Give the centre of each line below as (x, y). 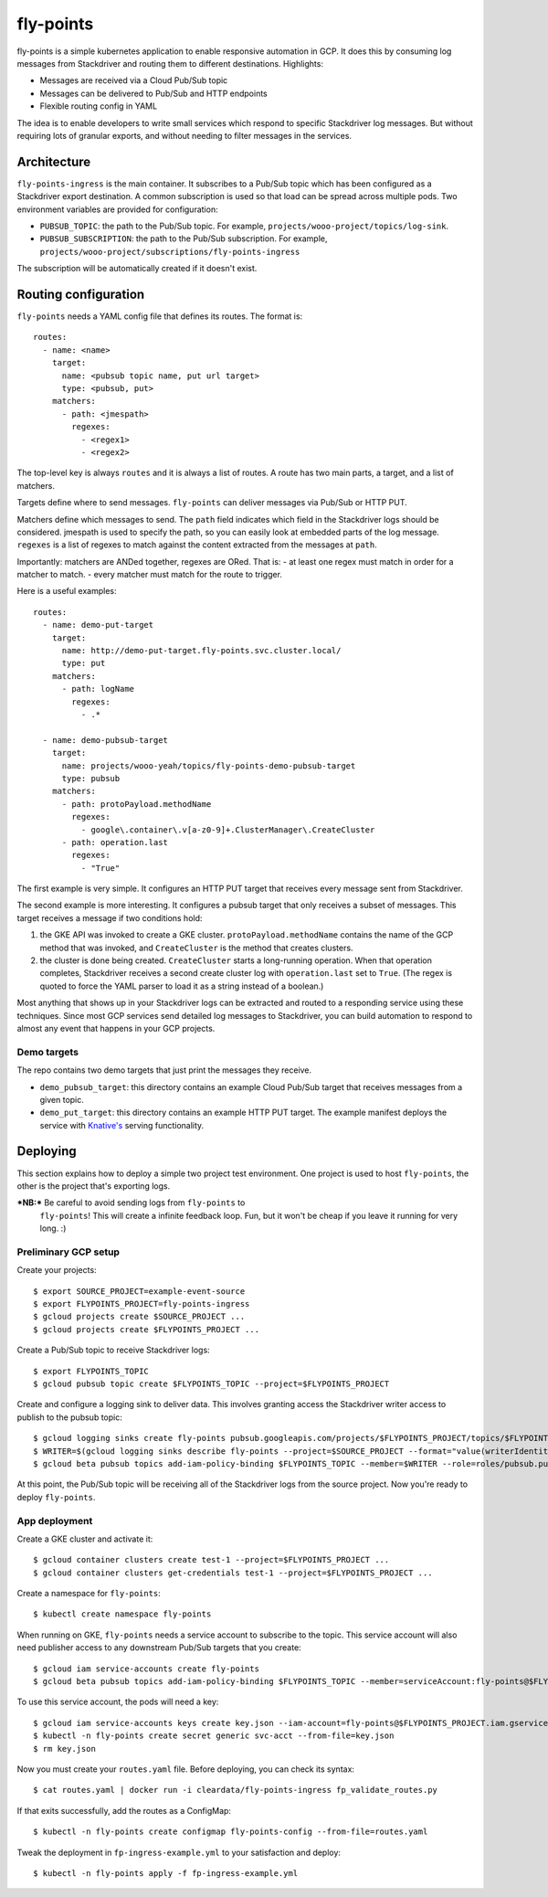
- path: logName (98, 689)
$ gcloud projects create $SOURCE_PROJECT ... (139, 1317)
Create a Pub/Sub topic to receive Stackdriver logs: (113, 1350)
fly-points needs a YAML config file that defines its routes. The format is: (160, 316)
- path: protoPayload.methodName (137, 804)
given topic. (62, 1099)
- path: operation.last (115, 842)
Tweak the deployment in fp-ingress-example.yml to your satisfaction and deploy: (179, 1852)
